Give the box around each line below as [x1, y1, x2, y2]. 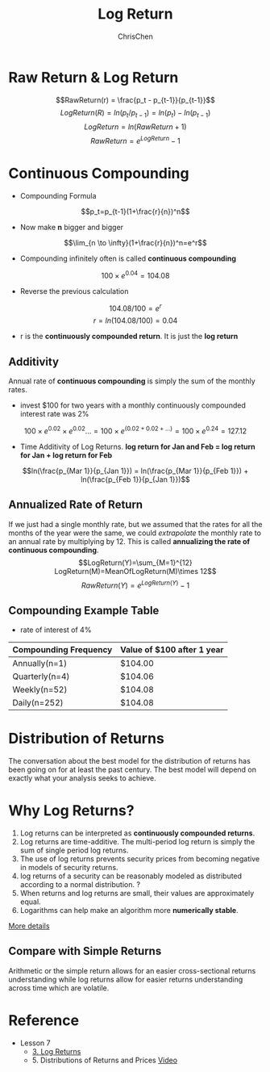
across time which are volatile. [8, 982, 110, 993]
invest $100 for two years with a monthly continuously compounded [19, 400, 246, 410]
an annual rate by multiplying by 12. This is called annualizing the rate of [8, 536, 251, 546]
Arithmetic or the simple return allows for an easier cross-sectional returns [8, 965, 256, 975]
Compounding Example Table [8, 603, 160, 618]
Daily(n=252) [12, 697, 64, 709]
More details [8, 921, 50, 931]
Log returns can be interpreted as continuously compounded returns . [19, 828, 255, 838]
